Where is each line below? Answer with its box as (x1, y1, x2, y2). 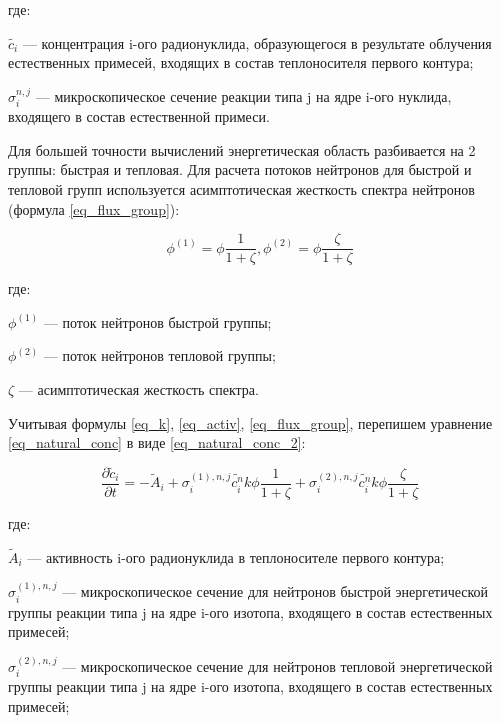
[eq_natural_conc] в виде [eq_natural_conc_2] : (8, 432, 306, 453)
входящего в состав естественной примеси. (8, 106, 270, 127)
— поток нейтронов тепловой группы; (43, 345, 276, 366)
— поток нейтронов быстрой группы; (43, 311, 272, 332)
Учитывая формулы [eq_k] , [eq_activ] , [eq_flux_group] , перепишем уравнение (8, 412, 493, 433)
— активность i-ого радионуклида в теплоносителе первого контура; (27, 546, 445, 567)
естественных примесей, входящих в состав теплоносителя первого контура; (8, 52, 474, 73)
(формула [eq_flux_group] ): (8, 198, 180, 219)
